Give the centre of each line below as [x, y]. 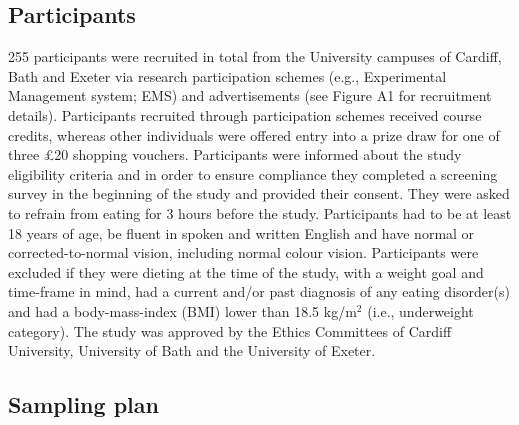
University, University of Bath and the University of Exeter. [192, 350]
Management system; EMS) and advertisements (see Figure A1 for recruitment [250, 95]
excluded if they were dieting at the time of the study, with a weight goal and [246, 271]
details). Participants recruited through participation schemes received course [245, 114]
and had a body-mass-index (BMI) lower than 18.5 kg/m [182, 310]
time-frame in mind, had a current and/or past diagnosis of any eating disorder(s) [259, 291]
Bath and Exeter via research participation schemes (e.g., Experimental [227, 75]
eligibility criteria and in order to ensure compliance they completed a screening [253, 173]
